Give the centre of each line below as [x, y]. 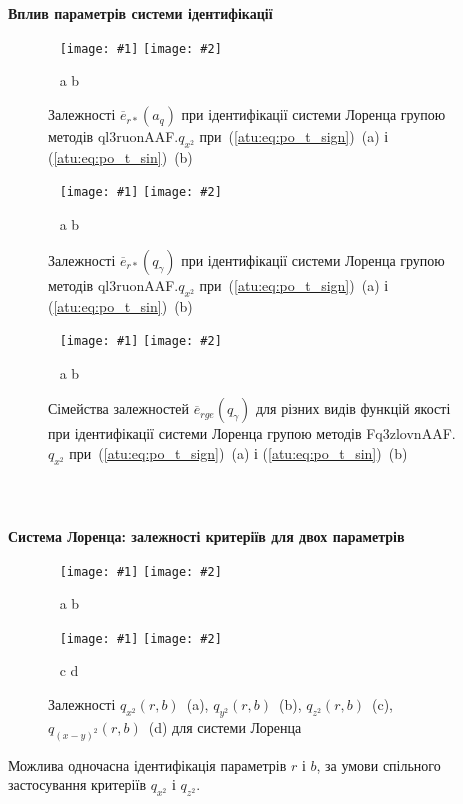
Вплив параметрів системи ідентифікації [140, 13]
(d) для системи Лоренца [225, 726]
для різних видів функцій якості [353, 408]
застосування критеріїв [77, 784]
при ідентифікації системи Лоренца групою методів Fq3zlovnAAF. [252, 433]
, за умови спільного [378, 764]
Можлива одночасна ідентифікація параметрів [147, 764]
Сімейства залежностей [119, 408]
